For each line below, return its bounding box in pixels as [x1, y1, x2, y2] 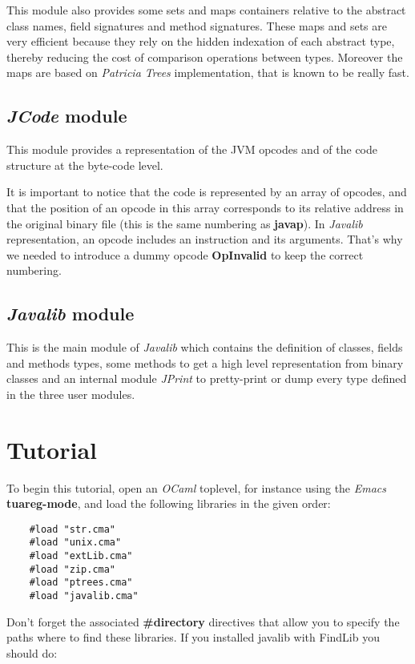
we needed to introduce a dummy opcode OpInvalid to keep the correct [6, 246, 364, 263]
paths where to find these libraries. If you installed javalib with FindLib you [6, 629, 380, 646]
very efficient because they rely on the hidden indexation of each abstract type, [6, 33, 395, 50]
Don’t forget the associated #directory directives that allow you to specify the [6, 613, 400, 630]
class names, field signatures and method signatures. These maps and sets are [6, 17, 387, 34]
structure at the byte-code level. [6, 156, 163, 173]
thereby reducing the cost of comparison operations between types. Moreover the [6, 48, 403, 65]
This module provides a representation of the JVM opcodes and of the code [6, 141, 378, 158]
